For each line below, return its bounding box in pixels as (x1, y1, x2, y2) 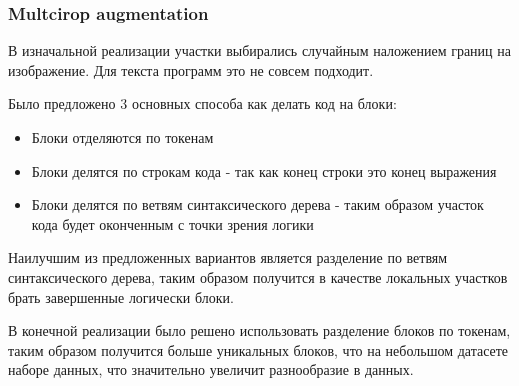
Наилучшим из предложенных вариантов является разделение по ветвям (8, 247, 448, 268)
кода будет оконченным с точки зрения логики (31, 213, 314, 234)
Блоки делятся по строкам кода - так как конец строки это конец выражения (31, 160, 497, 181)
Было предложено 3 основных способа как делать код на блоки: (8, 93, 397, 114)
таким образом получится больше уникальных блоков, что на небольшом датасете (8, 339, 509, 360)
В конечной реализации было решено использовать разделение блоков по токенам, (8, 320, 511, 341)
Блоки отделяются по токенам (31, 127, 214, 147)
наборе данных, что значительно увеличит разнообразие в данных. (8, 359, 414, 380)
